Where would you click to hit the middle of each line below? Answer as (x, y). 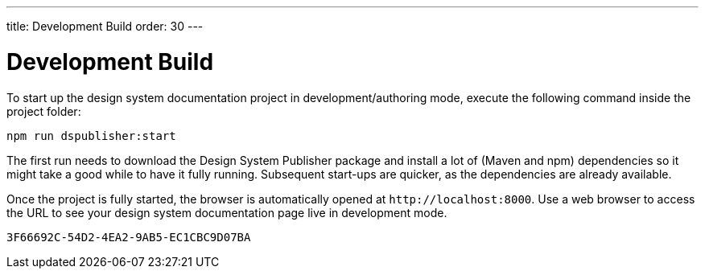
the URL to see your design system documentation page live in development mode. (227, 212)
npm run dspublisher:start (91, 135)
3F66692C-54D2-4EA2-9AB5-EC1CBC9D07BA (129, 237)
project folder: (44, 111)
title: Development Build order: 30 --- (105, 26)
